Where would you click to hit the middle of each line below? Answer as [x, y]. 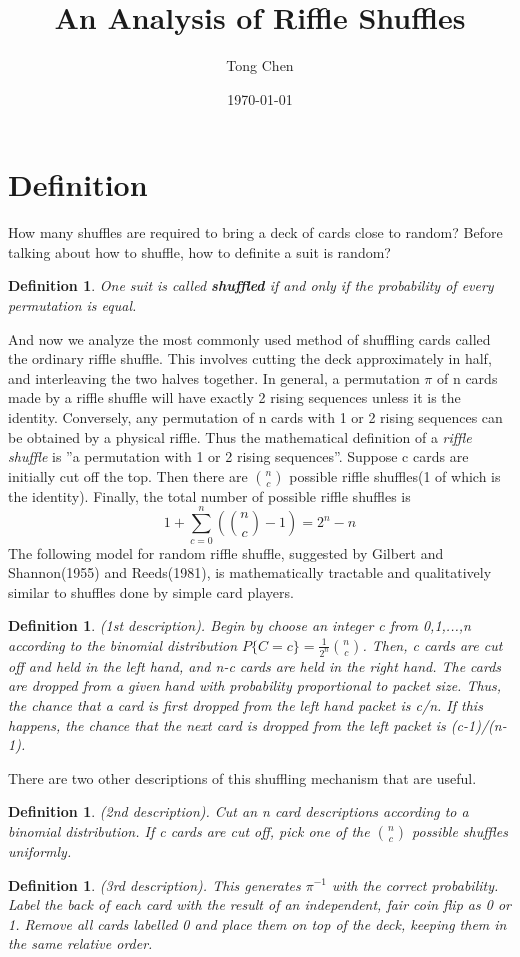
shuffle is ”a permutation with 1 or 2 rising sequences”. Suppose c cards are [238, 456]
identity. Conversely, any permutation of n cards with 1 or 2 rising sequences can [255, 417]
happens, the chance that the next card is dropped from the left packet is [227, 724]
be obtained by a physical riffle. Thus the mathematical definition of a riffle [240, 436]
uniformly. [40, 850]
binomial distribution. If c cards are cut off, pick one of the [189, 830]
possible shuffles [460, 830]
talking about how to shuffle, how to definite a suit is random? [199, 251]
